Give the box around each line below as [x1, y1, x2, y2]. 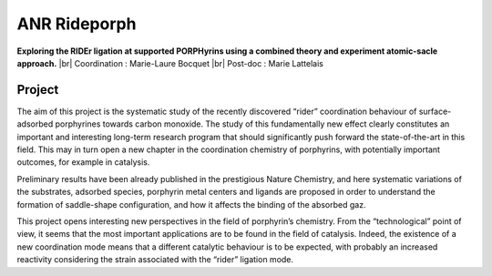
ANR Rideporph [16, 14, 137, 34]
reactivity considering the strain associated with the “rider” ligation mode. [16, 254, 294, 265]
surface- [418, 106, 452, 117]
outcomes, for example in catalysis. [16, 157, 150, 168]
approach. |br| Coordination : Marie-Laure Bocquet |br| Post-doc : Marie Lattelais [16, 57, 323, 68]
